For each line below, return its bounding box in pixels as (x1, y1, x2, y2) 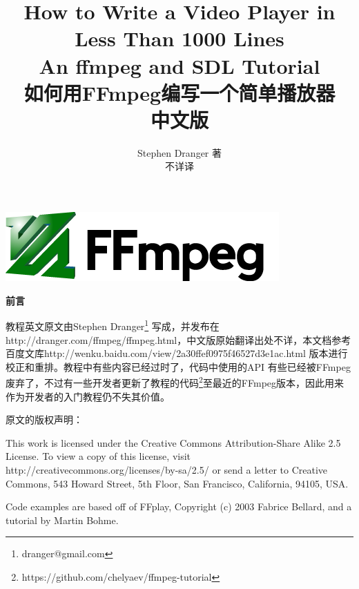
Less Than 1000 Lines (75, 24, 284, 52)
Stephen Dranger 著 (137, 145, 222, 160)
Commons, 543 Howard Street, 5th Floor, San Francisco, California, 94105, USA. (6, 476, 349, 490)
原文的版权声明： (6, 412, 83, 427)
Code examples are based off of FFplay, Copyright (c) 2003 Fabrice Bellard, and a (6, 499, 352, 514)
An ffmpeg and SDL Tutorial (39, 51, 320, 79)
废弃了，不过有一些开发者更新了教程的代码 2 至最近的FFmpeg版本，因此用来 (6, 374, 345, 389)
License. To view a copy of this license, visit (6, 449, 191, 463)
